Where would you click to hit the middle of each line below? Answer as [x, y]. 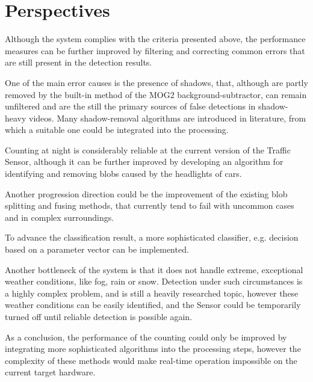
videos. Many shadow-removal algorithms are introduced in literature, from [168, 118]
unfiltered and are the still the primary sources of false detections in [130, 106]
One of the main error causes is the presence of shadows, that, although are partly [156, 82]
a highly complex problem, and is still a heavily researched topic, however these [152, 293]
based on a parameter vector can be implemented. [97, 249]
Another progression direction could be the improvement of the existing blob [146, 193]
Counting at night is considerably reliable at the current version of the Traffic [148, 149]
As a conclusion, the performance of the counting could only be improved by [146, 337]
